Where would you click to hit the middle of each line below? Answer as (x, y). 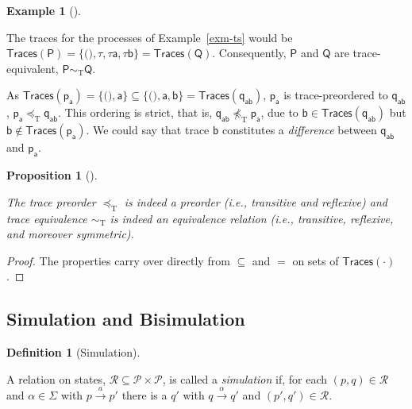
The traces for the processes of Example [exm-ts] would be (150, 37)
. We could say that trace (148, 130)
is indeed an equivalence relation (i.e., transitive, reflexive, (252, 218)
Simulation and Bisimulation (126, 319)
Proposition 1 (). (52, 175)
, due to (279, 112)
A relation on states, (56, 378)
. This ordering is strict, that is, (135, 112)
